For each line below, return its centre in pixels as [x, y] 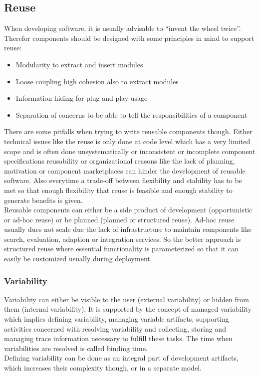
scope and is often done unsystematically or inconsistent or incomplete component [130, 151]
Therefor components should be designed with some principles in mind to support [129, 38]
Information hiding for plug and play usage [82, 98]
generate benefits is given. [43, 200]
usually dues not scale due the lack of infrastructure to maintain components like [128, 229]
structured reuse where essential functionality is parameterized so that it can [121, 249]
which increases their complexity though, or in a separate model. [103, 368]
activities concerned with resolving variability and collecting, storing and [115, 328]
